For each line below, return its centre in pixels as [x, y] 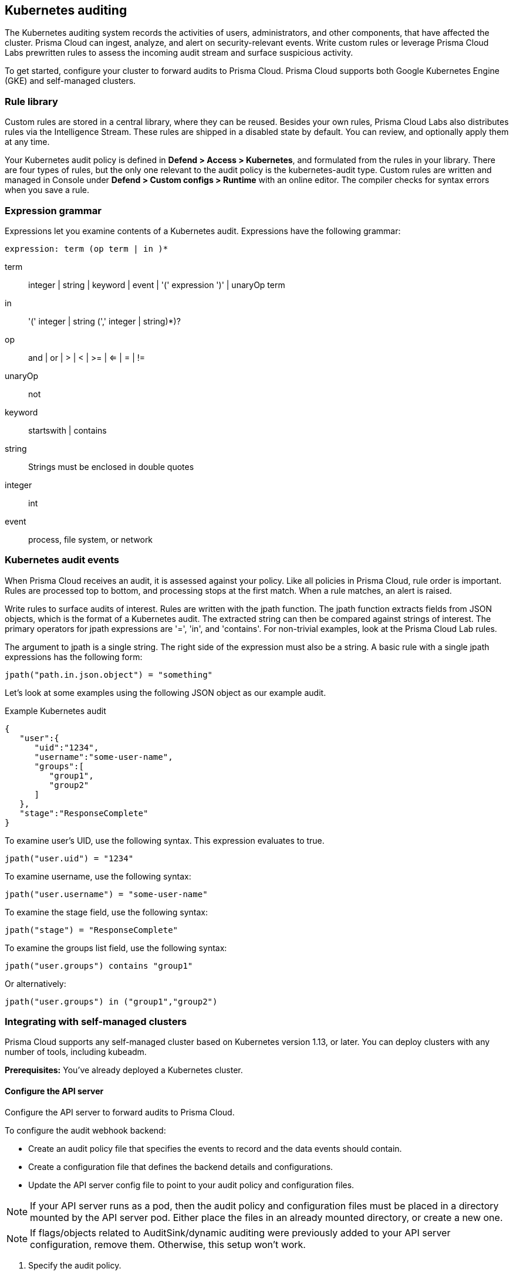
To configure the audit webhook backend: [85, 1130]
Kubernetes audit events [62, 560]
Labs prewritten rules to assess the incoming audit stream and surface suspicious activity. [179, 53]
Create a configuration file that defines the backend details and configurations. [181, 1166]
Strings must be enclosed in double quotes [111, 466]
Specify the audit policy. [75, 1265]
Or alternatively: [36, 983]
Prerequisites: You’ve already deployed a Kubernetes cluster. [124, 1070]
